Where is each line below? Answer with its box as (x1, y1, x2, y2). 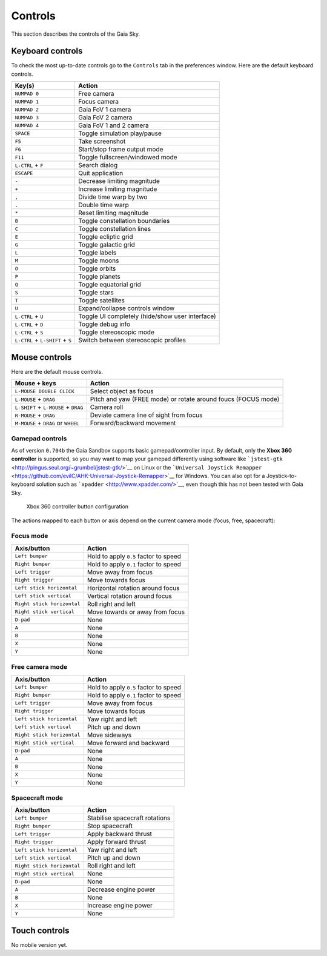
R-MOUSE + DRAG (15, 411, 56, 419)
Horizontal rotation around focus (87, 583, 180, 592)
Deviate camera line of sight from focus (90, 411, 203, 419)
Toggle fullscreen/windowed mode (78, 153, 178, 162)
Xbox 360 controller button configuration (26, 503, 129, 510)
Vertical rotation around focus (87, 591, 172, 600)
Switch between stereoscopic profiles (78, 336, 187, 345)
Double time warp (78, 201, 130, 209)
